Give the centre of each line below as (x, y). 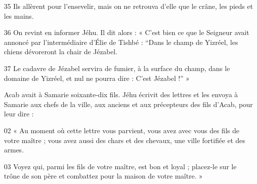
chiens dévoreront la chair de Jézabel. (61, 52)
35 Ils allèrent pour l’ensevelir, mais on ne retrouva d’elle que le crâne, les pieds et (128, 6)
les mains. (19, 16)
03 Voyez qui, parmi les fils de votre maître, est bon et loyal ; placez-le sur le (120, 166)
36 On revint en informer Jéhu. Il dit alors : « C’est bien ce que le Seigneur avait (127, 32)
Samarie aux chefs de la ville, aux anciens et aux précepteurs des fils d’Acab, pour (128, 104)
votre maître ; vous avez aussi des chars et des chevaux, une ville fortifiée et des (125, 140)
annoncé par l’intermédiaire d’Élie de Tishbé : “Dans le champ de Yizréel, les (121, 42)
